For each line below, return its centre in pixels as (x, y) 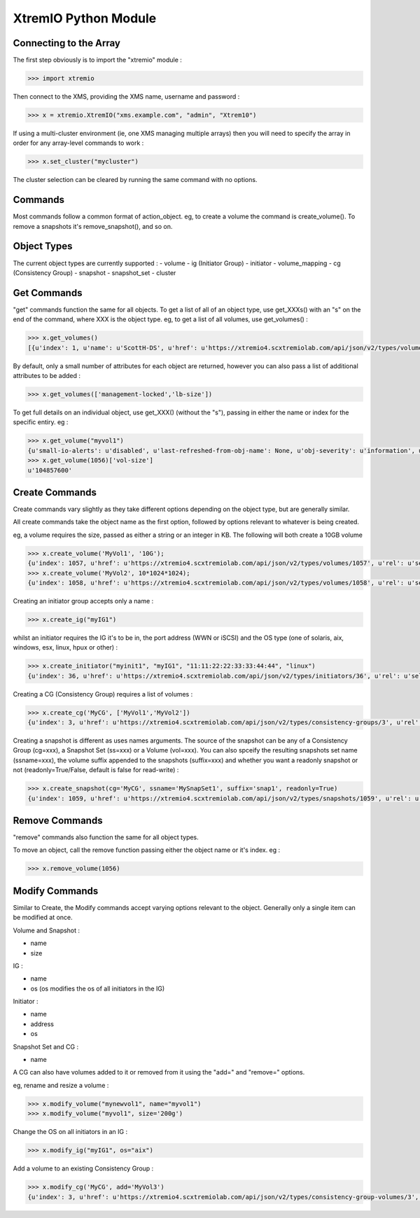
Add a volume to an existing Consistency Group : (83, 1168)
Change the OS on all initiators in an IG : (70, 1132)
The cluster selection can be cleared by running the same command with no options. (135, 180)
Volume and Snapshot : (47, 930)
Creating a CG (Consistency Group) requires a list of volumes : (103, 694)
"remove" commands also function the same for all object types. (106, 837)
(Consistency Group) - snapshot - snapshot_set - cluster (94, 272)
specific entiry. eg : (41, 422)
